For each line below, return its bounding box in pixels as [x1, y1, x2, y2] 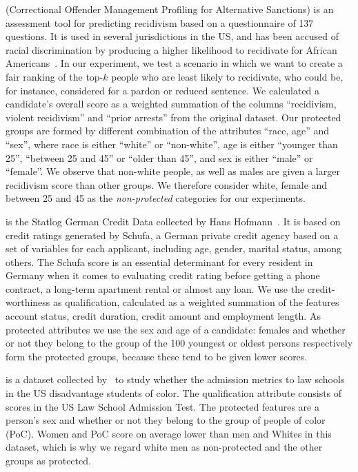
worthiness [6, 295, 50, 309]
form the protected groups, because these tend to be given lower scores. [6, 349, 308, 363]
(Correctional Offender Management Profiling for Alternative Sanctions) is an [6, 2, 334, 16]
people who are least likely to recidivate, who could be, [111, 69, 344, 83]
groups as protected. [6, 453, 91, 467]
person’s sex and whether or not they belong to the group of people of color [6, 413, 326, 427]
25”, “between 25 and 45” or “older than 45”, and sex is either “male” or [6, 150, 313, 165]
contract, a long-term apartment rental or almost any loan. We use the [6, 281, 305, 296]
